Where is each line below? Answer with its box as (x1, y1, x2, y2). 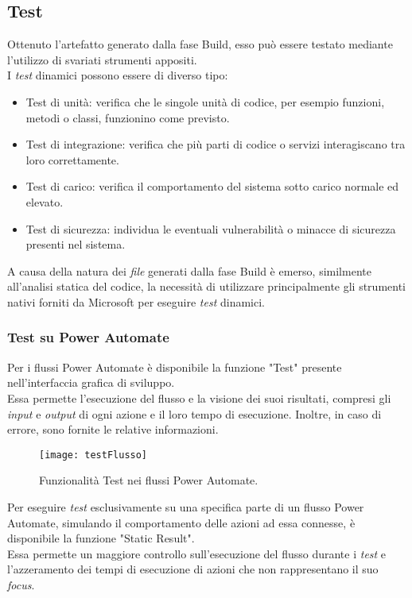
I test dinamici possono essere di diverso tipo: (7, 67, 228, 83)
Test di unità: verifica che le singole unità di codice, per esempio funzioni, (25, 93, 385, 110)
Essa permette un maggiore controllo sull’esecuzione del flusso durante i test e (7, 545, 387, 561)
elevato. (25, 193, 64, 210)
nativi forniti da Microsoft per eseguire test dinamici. (7, 293, 265, 310)
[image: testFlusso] (39, 449, 148, 461)
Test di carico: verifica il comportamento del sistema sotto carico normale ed (25, 178, 399, 195)
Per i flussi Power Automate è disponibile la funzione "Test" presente (7, 358, 342, 375)
